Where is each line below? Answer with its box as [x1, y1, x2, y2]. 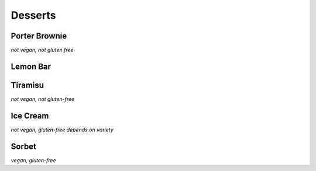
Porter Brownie [11, 31, 67, 41]
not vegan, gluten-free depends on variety [11, 126, 114, 133]
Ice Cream [11, 111, 49, 121]
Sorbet [11, 141, 36, 151]
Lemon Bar [11, 61, 51, 71]
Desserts [11, 9, 56, 22]
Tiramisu [11, 80, 44, 90]
